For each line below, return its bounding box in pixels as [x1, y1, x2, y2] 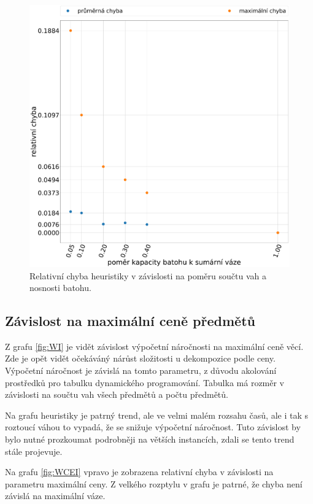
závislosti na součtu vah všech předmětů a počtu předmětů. [5, 388, 228, 401]
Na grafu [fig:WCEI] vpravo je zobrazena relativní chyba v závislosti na [5, 465, 274, 478]
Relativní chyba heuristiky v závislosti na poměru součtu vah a [29, 269, 266, 282]
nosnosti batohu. [29, 281, 91, 294]
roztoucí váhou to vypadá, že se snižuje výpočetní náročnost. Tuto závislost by [5, 421, 301, 433]
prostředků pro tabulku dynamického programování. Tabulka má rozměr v [5, 376, 285, 389]
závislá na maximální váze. [5, 489, 106, 502]
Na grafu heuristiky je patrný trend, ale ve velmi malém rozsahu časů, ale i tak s [5, 408, 308, 421]
